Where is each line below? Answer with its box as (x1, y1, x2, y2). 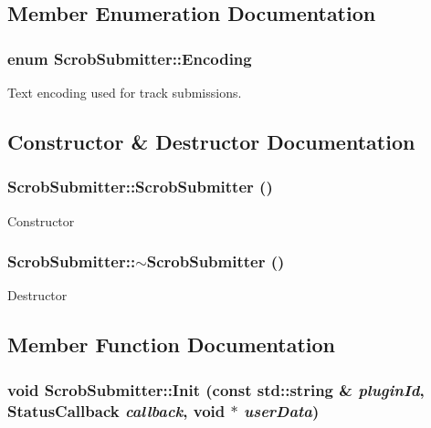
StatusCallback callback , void (7, 399, 226, 422)
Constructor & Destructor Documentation (7, 127, 415, 155)
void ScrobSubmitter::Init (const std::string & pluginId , (7, 378, 425, 401)
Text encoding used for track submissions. (7, 83, 242, 101)
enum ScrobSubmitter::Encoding (7, 47, 252, 69)
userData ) (244, 399, 320, 422)
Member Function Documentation (7, 330, 336, 359)
